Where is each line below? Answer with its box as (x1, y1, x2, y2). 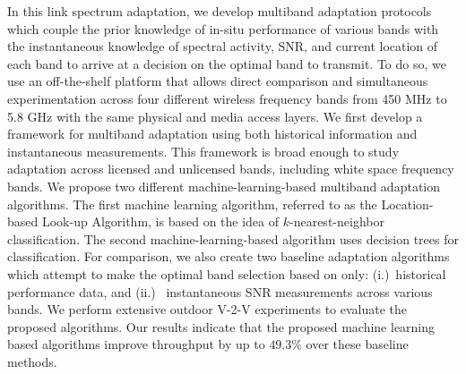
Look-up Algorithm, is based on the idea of (41, 212, 280, 231)
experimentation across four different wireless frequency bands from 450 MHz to (7, 89, 447, 107)
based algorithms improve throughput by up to (7, 335, 265, 353)
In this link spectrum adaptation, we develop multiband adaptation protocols (7, 2, 432, 20)
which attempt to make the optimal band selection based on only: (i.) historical (7, 264, 446, 283)
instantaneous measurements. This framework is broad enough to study (7, 141, 400, 160)
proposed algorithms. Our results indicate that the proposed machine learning (7, 317, 436, 336)
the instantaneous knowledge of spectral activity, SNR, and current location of (7, 37, 438, 55)
